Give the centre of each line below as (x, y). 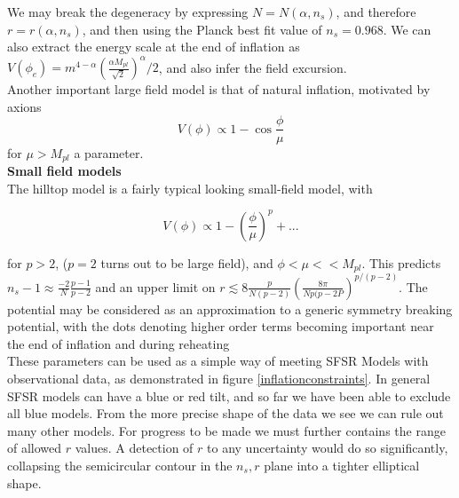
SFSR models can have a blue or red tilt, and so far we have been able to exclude (229, 395)
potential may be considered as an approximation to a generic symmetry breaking (230, 308)
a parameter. (109, 152)
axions (24, 106)
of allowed (35, 448)
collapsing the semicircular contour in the (120, 465)
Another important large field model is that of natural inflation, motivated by (219, 89)
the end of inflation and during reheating (119, 343)
